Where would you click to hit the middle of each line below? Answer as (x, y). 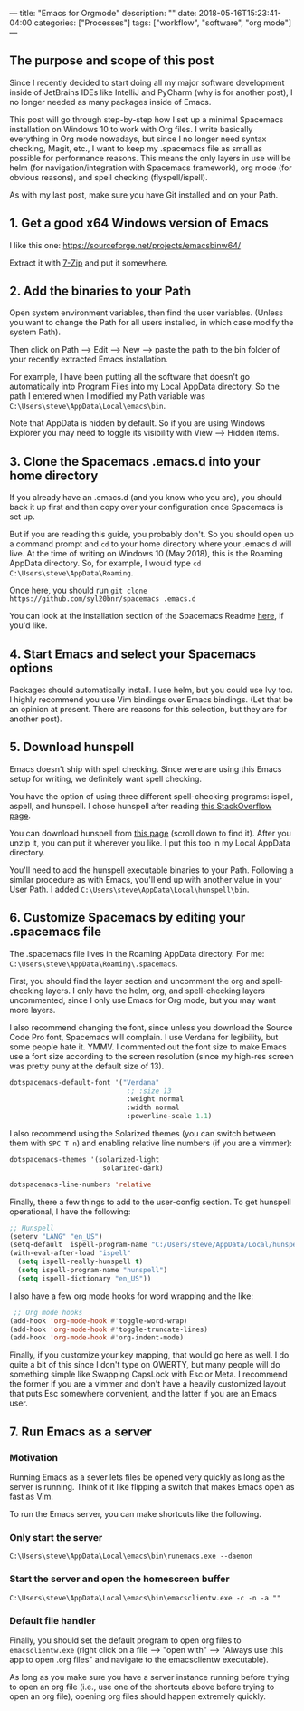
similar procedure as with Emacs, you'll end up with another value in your (146, 879)
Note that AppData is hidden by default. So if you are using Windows (137, 423)
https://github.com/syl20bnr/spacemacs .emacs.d (103, 599)
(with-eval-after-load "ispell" (70, 1253)
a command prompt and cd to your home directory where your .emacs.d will (151, 544)
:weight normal (155, 1099)
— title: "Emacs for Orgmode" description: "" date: (103, 13)
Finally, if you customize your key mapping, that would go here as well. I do (149, 1355)
